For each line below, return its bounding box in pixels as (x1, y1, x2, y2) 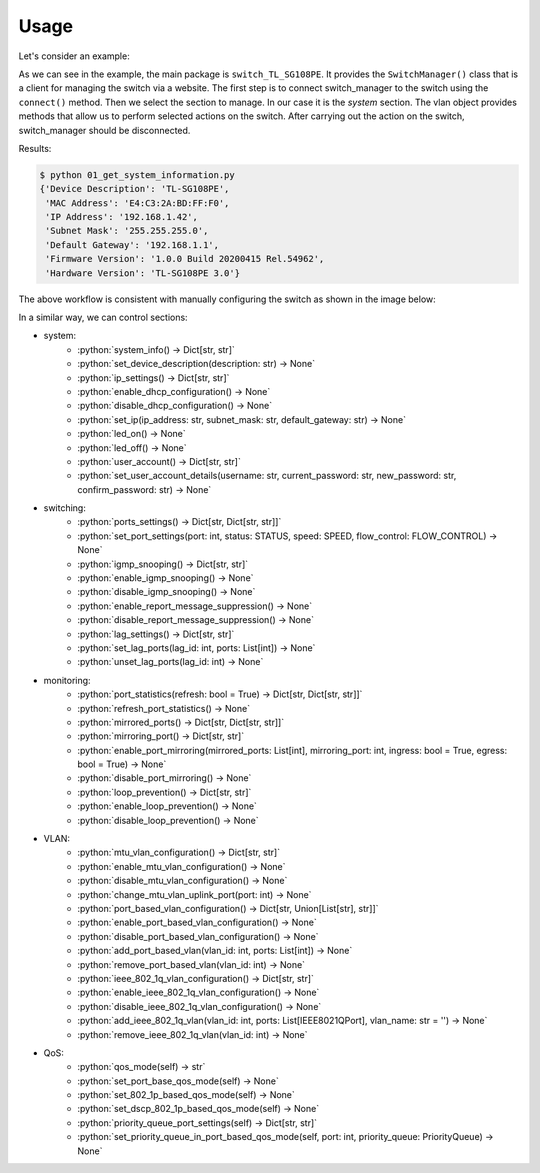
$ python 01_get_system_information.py (39, 169, 235, 180)
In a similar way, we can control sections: (18, 311, 189, 323)
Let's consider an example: (18, 50, 130, 62)
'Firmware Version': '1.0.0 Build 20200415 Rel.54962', (45, 253, 325, 265)
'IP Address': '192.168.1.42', (45, 211, 199, 223)
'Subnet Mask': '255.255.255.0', (45, 225, 209, 237)
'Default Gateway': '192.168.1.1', (45, 239, 220, 250)
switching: (43, 502, 87, 514)
